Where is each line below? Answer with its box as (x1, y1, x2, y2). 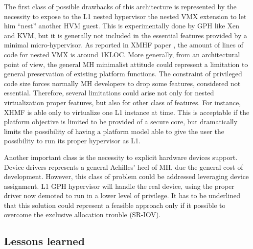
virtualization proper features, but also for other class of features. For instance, (4, 97, 241, 107)
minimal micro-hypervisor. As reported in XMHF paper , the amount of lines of (4, 40, 244, 50)
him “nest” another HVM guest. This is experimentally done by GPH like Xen (4, 21, 239, 31)
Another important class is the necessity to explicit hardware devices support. (4, 152, 238, 162)
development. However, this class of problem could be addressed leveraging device (4, 171, 249, 181)
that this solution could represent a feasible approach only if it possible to (4, 200, 226, 210)
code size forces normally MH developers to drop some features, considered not (4, 78, 241, 88)
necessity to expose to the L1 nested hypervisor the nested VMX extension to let (4, 11, 247, 21)
